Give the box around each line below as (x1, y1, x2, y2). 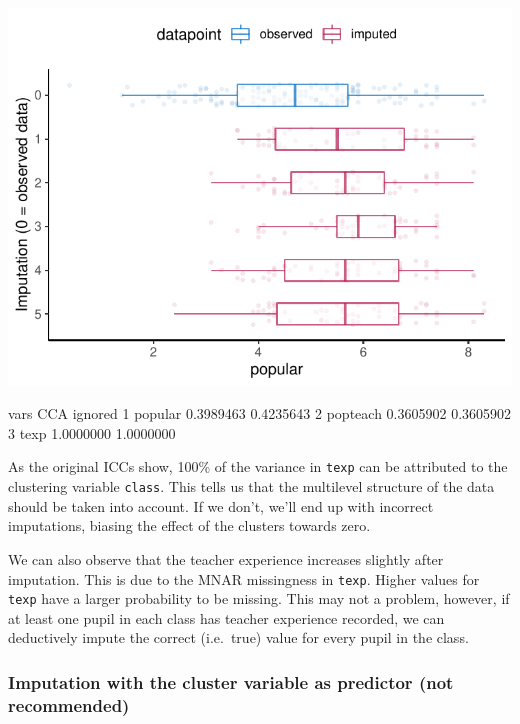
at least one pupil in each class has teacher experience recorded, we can (8, 607, 445, 628)
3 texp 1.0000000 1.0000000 (8, 422, 176, 443)
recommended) (8, 692, 130, 717)
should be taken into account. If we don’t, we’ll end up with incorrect (8, 495, 434, 516)
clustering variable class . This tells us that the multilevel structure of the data (8, 476, 495, 497)
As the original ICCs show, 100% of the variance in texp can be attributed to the (8, 456, 508, 477)
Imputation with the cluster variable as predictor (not (8, 669, 454, 694)
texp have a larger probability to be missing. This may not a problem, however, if (8, 588, 510, 609)
